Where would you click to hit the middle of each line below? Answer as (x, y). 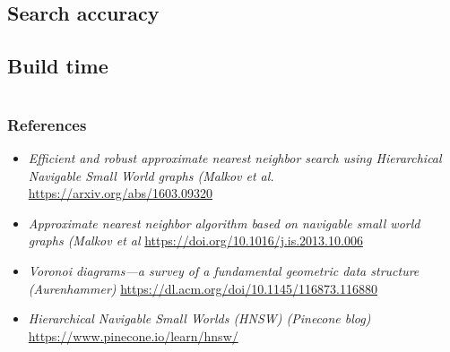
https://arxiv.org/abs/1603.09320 (121, 193)
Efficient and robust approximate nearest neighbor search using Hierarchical (235, 158)
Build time (58, 66)
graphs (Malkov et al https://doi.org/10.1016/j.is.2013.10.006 (195, 240)
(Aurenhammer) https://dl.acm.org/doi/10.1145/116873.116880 (203, 288)
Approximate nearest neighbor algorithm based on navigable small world (224, 223)
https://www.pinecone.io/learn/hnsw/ (133, 335)
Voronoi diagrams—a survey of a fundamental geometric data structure (224, 271)
